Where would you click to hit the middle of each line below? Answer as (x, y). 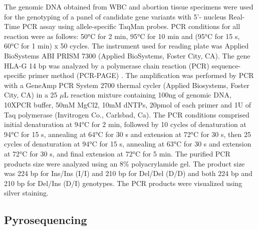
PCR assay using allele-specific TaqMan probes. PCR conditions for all (131, 26)
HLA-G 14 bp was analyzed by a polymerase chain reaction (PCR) (107, 65)
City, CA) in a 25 (31, 95)
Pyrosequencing (46, 220)
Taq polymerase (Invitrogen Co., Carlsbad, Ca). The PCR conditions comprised (127, 114)
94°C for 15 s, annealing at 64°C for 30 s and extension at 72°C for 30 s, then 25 (127, 134)
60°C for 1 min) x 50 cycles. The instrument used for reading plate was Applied (126, 46)
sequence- (226, 65)
